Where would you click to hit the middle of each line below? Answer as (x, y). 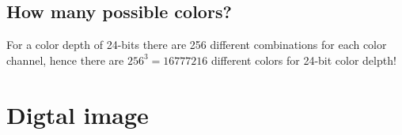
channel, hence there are (65, 60)
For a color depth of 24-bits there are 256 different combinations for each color (197, 45)
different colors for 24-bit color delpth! (303, 60)
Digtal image (78, 114)
